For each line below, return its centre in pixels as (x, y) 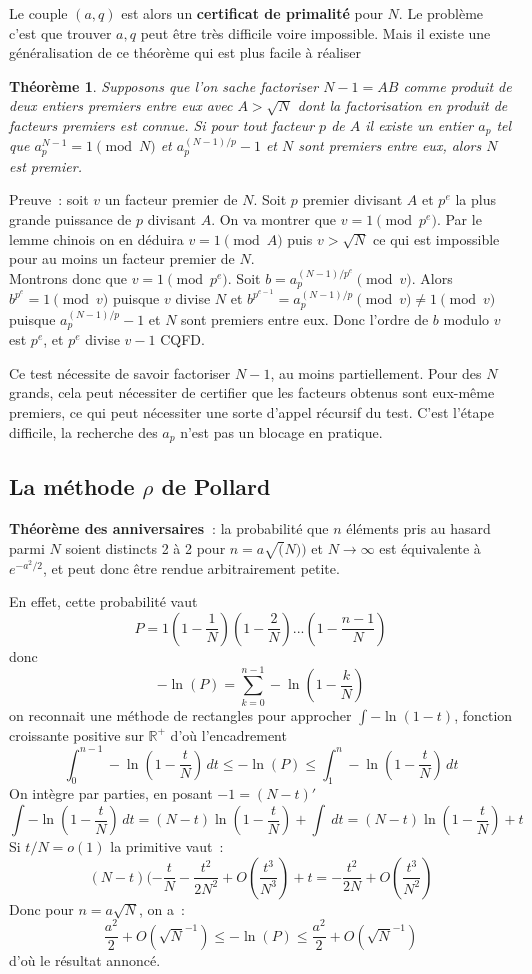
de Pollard (216, 486)
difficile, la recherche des (83, 431)
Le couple (38, 13)
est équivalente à (430, 547)
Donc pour (41, 908)
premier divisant (352, 199)
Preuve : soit (49, 199)
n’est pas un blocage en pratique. (281, 431)
